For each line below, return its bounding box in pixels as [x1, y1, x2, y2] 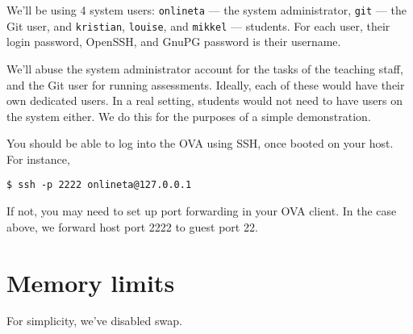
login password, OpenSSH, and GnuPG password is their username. [6, 33, 341, 50]
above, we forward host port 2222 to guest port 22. [6, 218, 258, 235]
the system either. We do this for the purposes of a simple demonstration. [6, 107, 371, 124]
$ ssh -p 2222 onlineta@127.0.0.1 [6, 179, 192, 191]
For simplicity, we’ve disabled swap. [6, 312, 182, 329]
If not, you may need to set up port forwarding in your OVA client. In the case [6, 202, 397, 219]
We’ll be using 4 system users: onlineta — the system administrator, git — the [6, 2, 407, 18]
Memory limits [6, 265, 175, 299]
